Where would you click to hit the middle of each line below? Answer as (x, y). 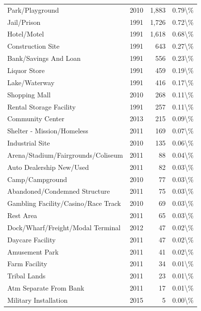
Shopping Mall (29, 94)
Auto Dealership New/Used (48, 167)
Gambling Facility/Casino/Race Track (64, 203)
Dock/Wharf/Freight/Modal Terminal (64, 227)
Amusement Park (33, 251)
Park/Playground (33, 9)
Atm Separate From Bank (46, 288)
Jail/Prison (24, 22)
